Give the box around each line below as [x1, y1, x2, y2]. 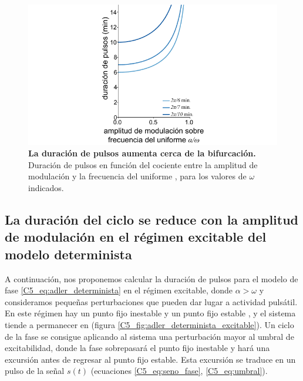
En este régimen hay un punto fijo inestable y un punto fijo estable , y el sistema [5, 307, 296, 319]
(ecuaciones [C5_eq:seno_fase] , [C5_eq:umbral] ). [90, 365, 268, 377]
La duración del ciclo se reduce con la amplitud [5, 210, 299, 229]
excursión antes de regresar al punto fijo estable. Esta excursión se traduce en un [5, 353, 296, 365]
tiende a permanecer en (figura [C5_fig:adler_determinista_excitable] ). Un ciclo [5, 319, 294, 331]
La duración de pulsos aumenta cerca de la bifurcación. [28, 147, 256, 159]
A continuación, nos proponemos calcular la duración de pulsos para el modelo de [5, 272, 298, 285]
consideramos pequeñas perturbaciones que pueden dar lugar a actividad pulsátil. [5, 295, 298, 308]
